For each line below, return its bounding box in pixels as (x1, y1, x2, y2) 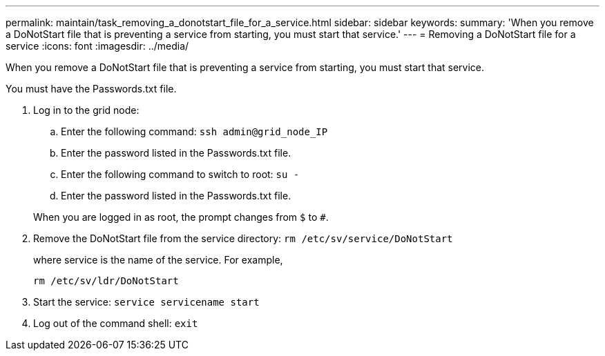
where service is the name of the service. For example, (33, 254, 283, 266)
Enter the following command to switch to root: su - (61, 168, 300, 180)
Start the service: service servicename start (33, 296, 260, 308)
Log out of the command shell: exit (33, 317, 198, 329)
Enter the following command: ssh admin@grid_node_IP (61, 126, 328, 137)
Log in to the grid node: (33, 104, 140, 116)
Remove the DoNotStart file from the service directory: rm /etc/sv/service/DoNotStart (33, 233, 453, 244)
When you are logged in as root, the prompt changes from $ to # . (33, 211, 329, 223)
